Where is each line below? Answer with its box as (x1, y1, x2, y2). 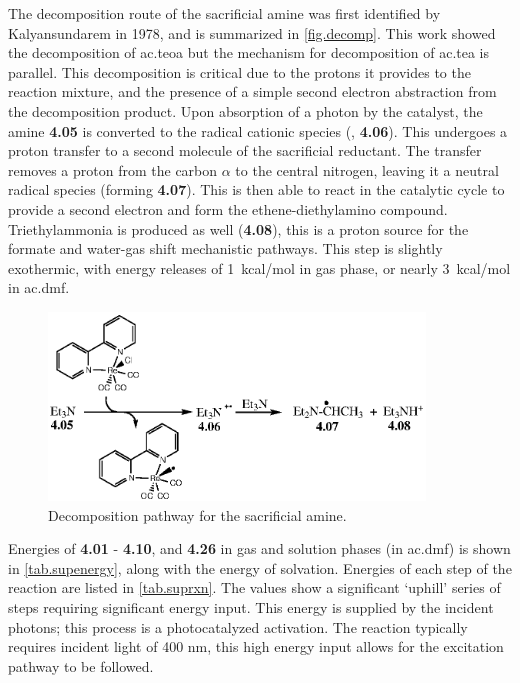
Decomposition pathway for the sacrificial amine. (48, 504, 347, 525)
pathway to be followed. (8, 655, 154, 676)
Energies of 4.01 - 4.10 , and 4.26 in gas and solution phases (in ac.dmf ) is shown (8, 538, 511, 559)
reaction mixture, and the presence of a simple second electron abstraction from (8, 81, 497, 102)
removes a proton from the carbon (8, 159, 218, 180)
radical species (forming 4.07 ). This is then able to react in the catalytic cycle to (8, 179, 505, 200)
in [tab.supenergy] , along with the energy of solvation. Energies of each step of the (8, 557, 512, 578)
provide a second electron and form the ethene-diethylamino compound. (8, 198, 448, 219)
